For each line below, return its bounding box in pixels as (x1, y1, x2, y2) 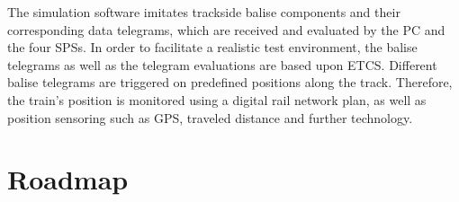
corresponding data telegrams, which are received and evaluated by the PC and (7, 20, 445, 39)
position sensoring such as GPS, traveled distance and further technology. (7, 108, 413, 127)
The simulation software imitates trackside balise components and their (7, 3, 400, 21)
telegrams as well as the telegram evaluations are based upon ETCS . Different (7, 55, 437, 74)
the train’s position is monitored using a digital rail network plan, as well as (7, 90, 427, 109)
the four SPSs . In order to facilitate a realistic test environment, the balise (7, 38, 418, 57)
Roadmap (7, 161, 129, 198)
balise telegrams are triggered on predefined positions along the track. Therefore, (7, 73, 453, 92)
